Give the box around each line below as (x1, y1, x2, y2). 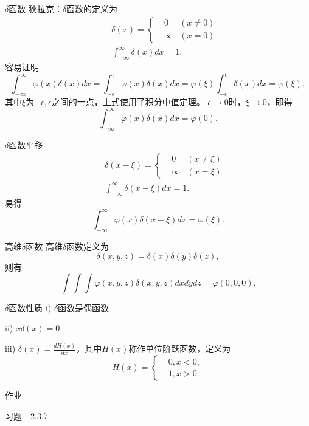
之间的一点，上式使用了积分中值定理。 (51, 95, 205, 108)
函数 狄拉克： (9, 2, 63, 15)
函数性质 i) (9, 301, 52, 314)
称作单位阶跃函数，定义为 (128, 342, 231, 355)
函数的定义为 (66, 2, 118, 15)
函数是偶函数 (58, 301, 109, 314)
